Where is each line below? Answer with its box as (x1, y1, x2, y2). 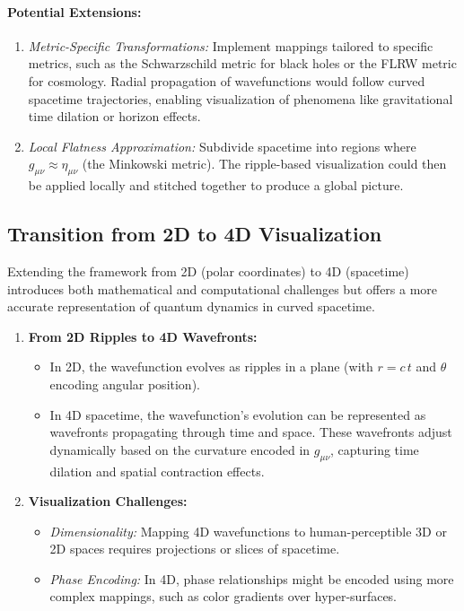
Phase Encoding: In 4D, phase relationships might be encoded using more (49, 569, 454, 588)
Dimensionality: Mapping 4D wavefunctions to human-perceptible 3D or (49, 521, 447, 540)
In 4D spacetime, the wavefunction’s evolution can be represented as (49, 405, 426, 423)
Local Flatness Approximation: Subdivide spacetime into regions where (28, 136, 416, 155)
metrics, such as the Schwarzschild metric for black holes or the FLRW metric (28, 54, 457, 73)
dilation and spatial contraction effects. (49, 461, 265, 480)
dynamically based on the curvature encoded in (49, 440, 311, 458)
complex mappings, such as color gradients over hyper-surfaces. (49, 587, 398, 606)
